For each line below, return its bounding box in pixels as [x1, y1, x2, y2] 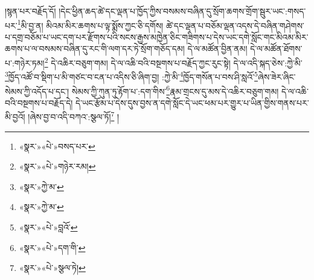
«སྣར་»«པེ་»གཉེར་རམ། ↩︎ [19, 160, 96, 173]
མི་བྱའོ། [5, 110, 25, 123]
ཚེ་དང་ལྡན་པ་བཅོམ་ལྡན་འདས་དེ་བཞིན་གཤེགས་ [165, 19, 304, 31]
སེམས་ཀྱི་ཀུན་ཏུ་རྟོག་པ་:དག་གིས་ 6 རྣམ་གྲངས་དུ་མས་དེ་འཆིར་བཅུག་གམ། [71, 83, 279, 97]
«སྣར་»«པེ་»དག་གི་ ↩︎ [19, 241, 86, 253]
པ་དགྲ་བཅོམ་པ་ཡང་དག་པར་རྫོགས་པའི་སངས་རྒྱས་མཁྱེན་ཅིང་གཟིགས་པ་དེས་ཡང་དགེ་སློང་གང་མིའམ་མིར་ [5, 30, 309, 43]
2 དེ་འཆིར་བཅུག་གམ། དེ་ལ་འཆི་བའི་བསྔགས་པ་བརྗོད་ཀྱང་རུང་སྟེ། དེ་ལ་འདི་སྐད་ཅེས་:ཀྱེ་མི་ [44, 55, 303, 69]
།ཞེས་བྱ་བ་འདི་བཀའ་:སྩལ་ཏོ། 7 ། [28, 109, 120, 123]
